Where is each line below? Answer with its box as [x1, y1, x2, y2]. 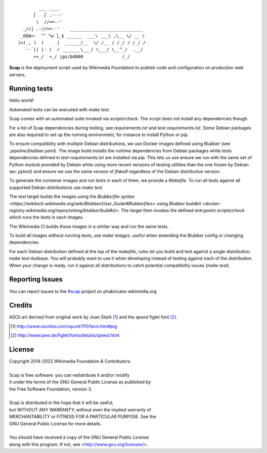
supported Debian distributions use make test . [9, 184, 104, 190]
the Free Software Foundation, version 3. [9, 386, 92, 392]
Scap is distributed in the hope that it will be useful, [9, 400, 114, 406]
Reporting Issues [9, 275, 63, 284]
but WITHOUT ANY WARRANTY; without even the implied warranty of [9, 407, 151, 412]
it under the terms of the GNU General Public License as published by [9, 379, 151, 385]
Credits [9, 301, 33, 310]
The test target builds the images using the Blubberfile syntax [9, 193, 135, 200]
